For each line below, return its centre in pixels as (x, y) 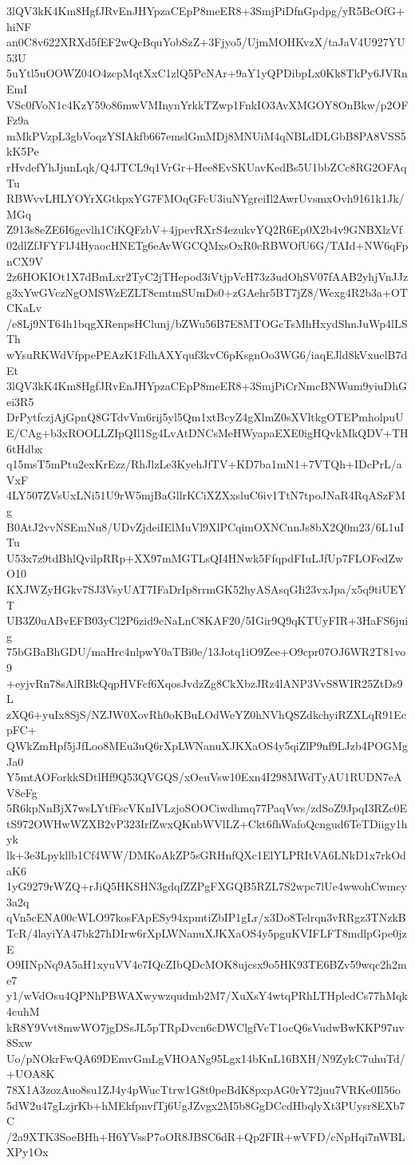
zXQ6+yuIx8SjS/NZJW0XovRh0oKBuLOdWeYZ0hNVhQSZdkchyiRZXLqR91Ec (206, 714)
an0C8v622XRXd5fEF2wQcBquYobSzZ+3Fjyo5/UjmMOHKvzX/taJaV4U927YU (206, 42)
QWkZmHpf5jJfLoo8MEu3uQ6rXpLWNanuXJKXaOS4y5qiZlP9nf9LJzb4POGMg (207, 745)
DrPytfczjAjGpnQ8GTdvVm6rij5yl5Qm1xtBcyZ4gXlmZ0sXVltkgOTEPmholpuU (205, 417)
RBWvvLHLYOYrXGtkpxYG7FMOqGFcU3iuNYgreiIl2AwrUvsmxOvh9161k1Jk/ (206, 198)
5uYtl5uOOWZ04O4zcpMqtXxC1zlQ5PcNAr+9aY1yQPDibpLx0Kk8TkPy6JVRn (207, 73)
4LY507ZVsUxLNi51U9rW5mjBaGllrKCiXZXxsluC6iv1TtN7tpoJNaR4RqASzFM (206, 495)
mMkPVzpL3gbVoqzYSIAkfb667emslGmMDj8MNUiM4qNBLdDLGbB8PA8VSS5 (206, 135)
